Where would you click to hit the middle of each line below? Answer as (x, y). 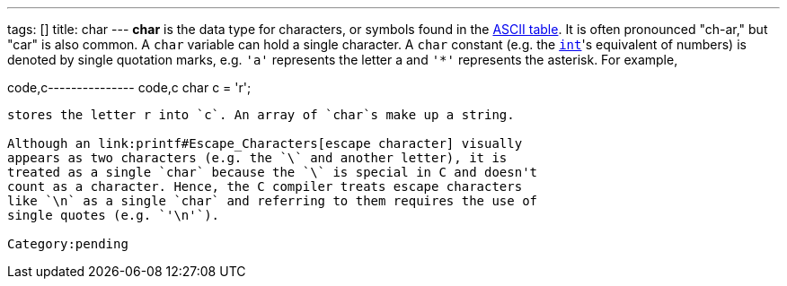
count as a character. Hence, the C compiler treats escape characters (265, 186)
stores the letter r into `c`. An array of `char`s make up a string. (261, 115)
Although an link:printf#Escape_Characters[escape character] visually (265, 143)
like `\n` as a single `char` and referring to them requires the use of (273, 201)
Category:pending (68, 244)
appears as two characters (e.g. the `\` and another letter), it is (257, 158)
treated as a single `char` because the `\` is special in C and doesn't (273, 172)
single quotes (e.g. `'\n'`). (114, 215)
